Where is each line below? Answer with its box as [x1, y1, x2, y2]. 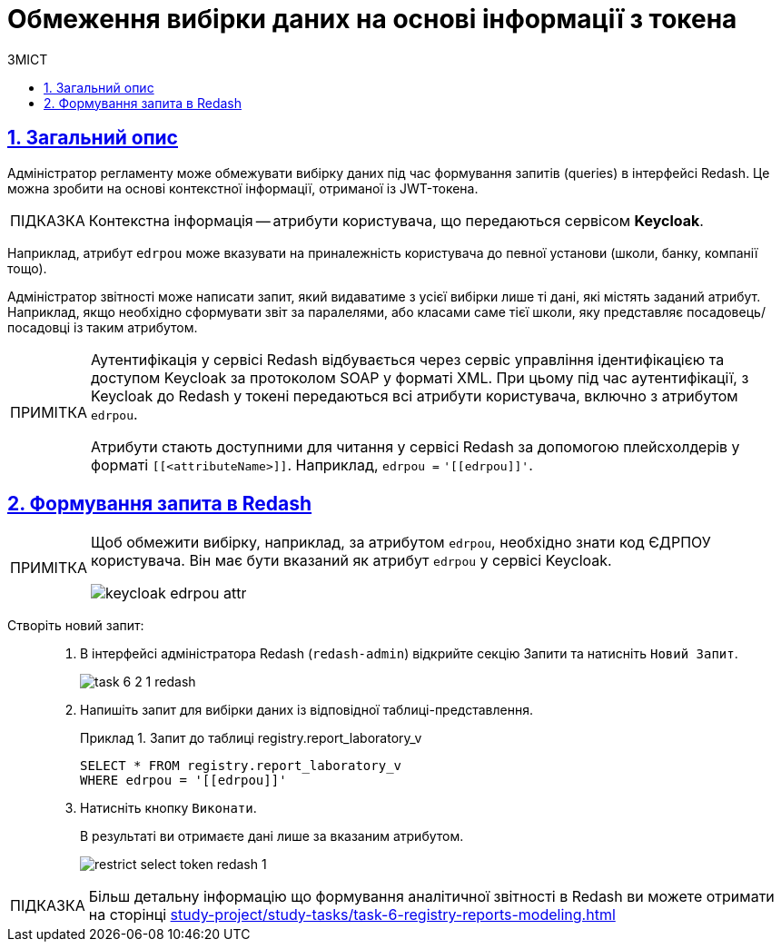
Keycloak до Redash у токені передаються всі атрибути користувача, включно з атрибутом [91, 386, 738, 405]
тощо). [7, 260, 47, 276]
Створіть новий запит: [7, 618, 144, 634]
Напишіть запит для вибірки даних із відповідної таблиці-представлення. [80, 702, 534, 718]
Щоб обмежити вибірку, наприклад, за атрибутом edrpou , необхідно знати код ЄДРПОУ [91, 533, 711, 552]
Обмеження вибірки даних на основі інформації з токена [7, 4, 737, 35]
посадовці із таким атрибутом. [7, 319, 198, 335]
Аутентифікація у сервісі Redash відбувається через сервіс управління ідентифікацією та [91, 350, 725, 369]
